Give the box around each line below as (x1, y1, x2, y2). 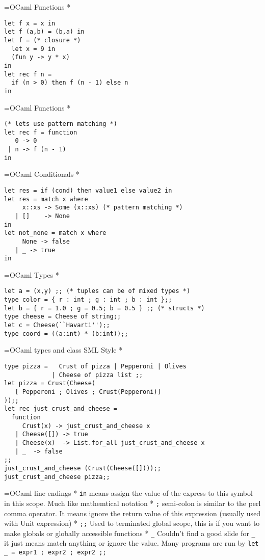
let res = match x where (4, 195, 88, 203)
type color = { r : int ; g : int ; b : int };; (4, 296, 172, 304)
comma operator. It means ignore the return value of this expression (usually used (4, 508, 261, 518)
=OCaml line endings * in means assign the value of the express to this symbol (4, 488, 253, 498)
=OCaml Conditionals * (4, 169, 79, 179)
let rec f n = (4, 70, 52, 78)
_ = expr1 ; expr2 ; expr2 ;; (4, 549, 107, 556)
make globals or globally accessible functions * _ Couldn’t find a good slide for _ (4, 527, 255, 538)
